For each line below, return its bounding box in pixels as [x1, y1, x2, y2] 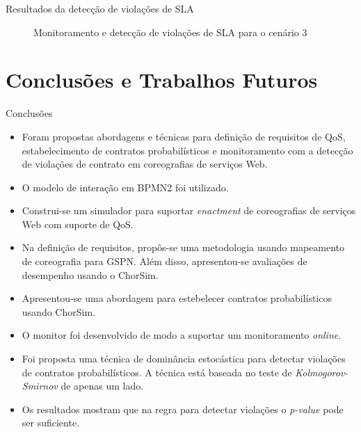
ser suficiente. [22, 415, 80, 430]
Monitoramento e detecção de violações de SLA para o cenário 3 [33, 24, 307, 39]
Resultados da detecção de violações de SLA [6, 1, 194, 15]
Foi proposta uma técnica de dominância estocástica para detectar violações [22, 351, 346, 366]
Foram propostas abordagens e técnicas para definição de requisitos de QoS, [22, 129, 346, 143]
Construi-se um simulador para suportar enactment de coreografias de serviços [22, 203, 356, 218]
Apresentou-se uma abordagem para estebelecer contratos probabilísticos [22, 291, 332, 305]
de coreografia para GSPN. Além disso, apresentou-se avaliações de [22, 254, 307, 269]
